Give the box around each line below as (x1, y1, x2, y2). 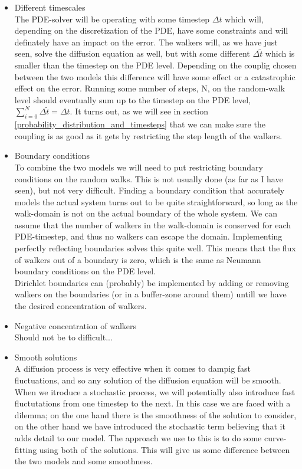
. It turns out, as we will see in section (70, 105, 209, 117)
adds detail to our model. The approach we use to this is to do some (14, 431, 262, 444)
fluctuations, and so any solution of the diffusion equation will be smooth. (14, 374, 281, 386)
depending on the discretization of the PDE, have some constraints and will (14, 24, 288, 37)
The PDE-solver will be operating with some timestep (14, 12, 210, 25)
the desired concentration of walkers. (14, 300, 147, 312)
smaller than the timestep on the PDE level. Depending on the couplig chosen (14, 58, 297, 71)
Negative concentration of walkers (14, 319, 137, 332)
